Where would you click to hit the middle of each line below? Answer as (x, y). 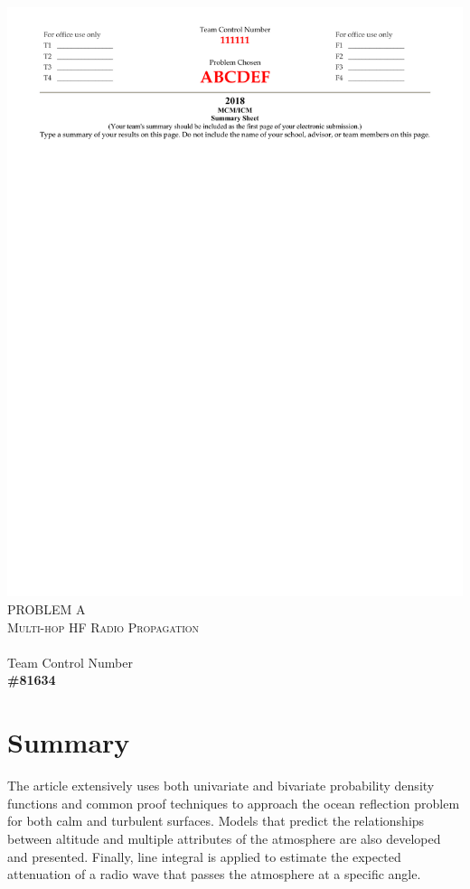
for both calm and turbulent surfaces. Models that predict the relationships (216, 821)
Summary (69, 742)
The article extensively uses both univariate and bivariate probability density (221, 786)
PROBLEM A (47, 609)
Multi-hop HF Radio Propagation (103, 627)
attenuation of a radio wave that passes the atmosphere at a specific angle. (214, 874)
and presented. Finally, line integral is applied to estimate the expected (204, 856)
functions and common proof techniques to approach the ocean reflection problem (234, 803)
